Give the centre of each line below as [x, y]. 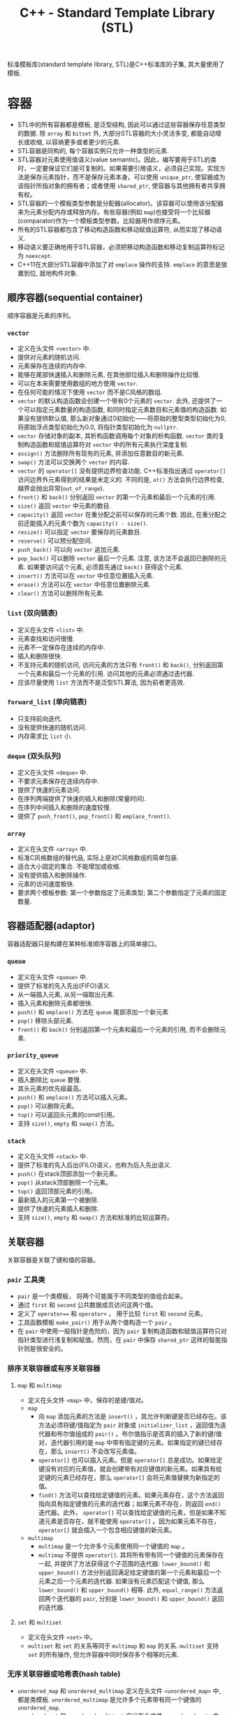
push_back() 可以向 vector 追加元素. [69, 550]
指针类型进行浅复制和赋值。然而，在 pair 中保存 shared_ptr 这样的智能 [119, 1340]
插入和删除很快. [40, 656]
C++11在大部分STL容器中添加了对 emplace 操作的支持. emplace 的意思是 [119, 264]
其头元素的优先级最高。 [51, 1088]
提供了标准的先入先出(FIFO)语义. [64, 985]
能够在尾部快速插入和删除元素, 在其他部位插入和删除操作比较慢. [109, 375]
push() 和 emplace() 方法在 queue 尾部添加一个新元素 [93, 1011]
